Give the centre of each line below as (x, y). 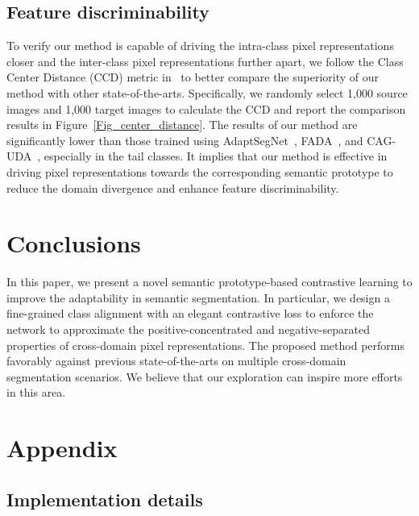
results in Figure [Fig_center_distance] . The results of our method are (182, 125)
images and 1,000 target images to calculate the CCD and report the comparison (206, 108)
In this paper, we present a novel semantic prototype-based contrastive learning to (209, 282)
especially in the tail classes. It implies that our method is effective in (216, 156)
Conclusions (74, 243)
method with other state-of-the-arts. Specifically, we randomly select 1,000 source (207, 92)
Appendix (62, 448)
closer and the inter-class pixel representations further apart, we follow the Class (205, 61)
